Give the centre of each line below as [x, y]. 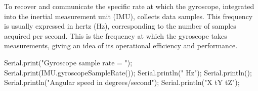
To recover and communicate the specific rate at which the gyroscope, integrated [129, 6]
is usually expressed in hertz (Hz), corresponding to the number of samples [120, 26]
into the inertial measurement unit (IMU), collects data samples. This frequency [128, 16]
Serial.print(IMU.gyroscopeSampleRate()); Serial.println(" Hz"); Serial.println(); [128, 72]
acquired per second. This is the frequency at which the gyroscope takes [116, 35]
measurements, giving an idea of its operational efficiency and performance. [121, 46]
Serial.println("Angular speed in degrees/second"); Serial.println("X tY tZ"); [122, 82]
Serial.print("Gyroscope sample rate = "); [68, 62]
